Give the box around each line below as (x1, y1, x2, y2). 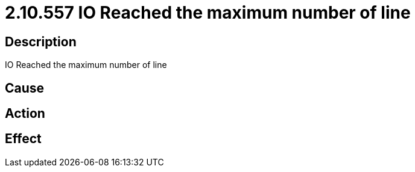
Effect (5, 131, 42, 147)
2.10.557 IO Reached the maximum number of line (5, 2, 411, 23)
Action (5, 106, 45, 121)
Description (5, 34, 77, 49)
